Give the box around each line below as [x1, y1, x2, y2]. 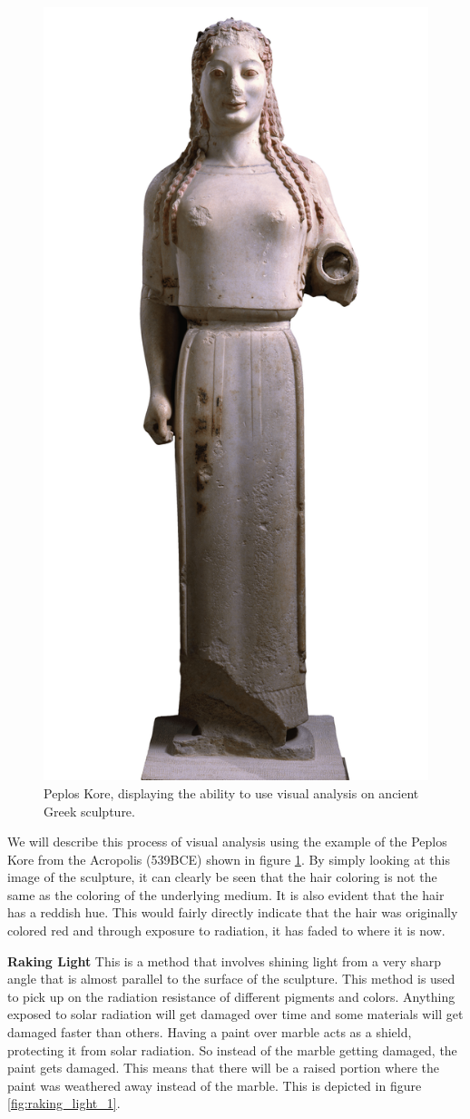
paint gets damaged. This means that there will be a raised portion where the [7, 1058, 440, 1077]
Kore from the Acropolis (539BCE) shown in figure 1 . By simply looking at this [7, 849, 450, 868]
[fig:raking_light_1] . [7, 1094, 121, 1113]
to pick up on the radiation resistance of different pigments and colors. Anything [7, 986, 455, 1005]
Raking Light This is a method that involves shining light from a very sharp [7, 951, 442, 970]
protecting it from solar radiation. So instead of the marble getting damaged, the [7, 1040, 457, 1059]
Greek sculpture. [44, 801, 135, 820]
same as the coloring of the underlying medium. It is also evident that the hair [7, 885, 445, 904]
